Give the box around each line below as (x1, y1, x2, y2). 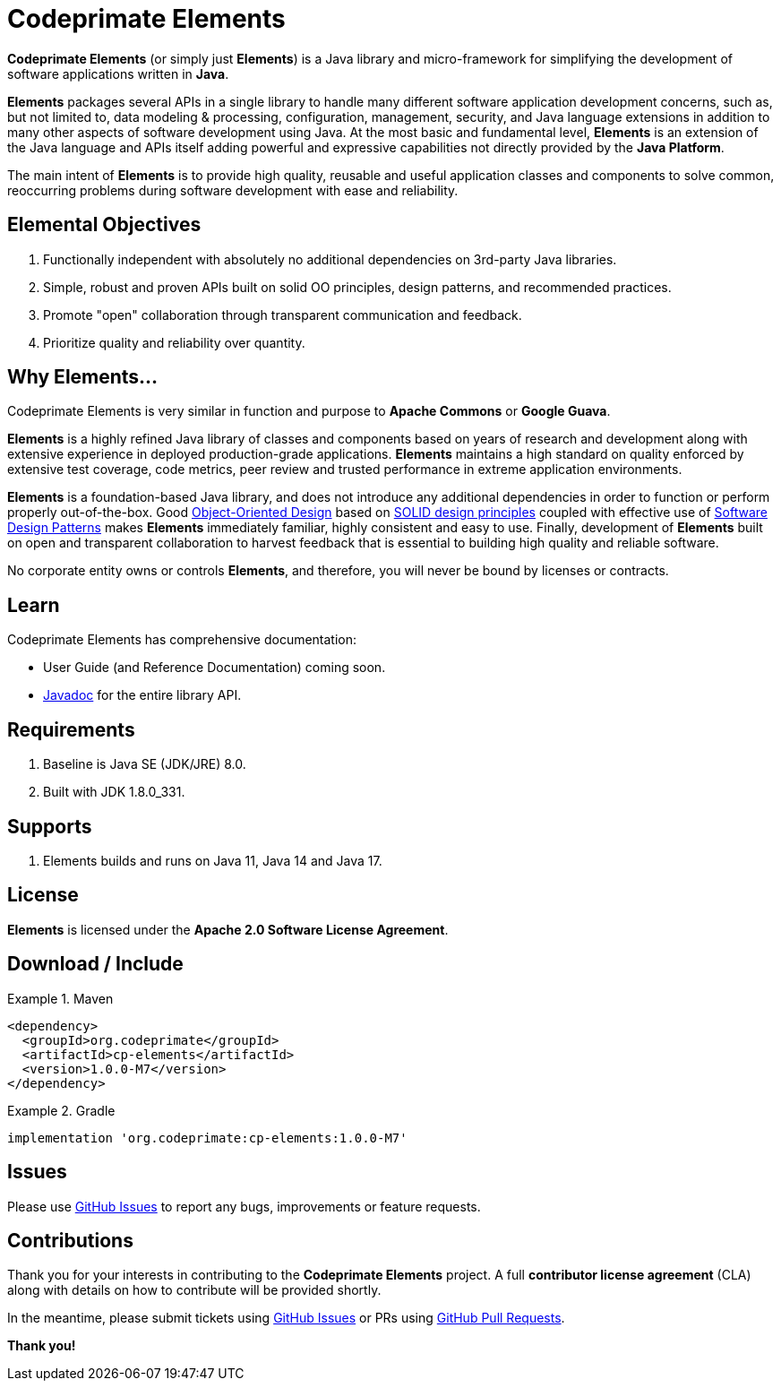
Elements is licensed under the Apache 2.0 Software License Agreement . (7, 921, 449, 937)
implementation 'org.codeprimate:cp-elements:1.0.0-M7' (7, 1130, 408, 1145)
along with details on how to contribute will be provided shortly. (7, 1282, 382, 1298)
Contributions (7, 1229, 133, 1252)
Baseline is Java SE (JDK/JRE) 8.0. (43, 756, 246, 772)
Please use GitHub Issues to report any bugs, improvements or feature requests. (7, 1198, 481, 1214)
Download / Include (7, 953, 184, 976)
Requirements (7, 718, 135, 741)
